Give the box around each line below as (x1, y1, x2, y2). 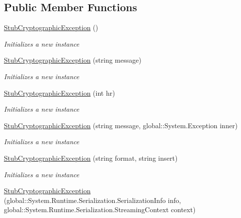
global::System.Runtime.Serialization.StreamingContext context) (4, 204, 196, 215)
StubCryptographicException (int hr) (4, 87, 115, 98)
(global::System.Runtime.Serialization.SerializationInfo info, (4, 195, 181, 205)
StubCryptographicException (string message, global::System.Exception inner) (4, 120, 238, 130)
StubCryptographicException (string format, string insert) (4, 152, 178, 163)
